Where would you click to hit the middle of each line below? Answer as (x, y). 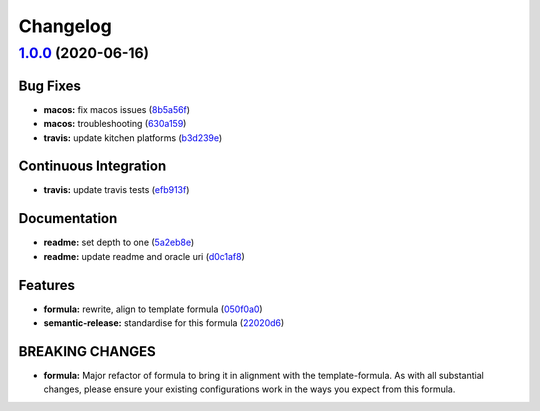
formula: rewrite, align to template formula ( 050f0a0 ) (153, 309)
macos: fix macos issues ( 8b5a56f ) (116, 109)
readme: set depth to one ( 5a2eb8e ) (119, 242)
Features (46, 285)
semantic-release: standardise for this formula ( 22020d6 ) (164, 323)
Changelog (65, 26)
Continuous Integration (92, 166)
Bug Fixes (50, 85)
